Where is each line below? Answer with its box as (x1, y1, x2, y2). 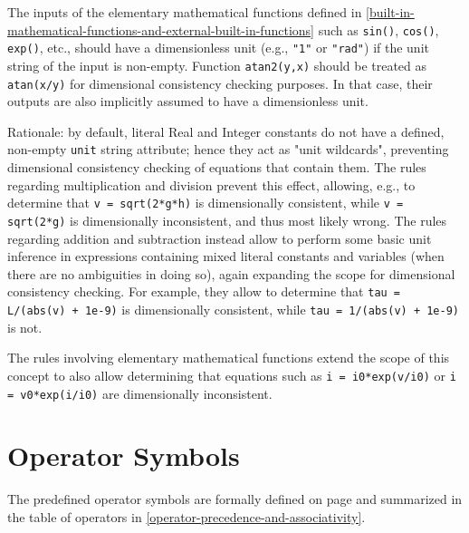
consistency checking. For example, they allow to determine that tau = (7, 282, 401, 301)
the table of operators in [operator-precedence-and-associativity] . (7, 507, 366, 526)
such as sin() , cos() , (318, 20, 439, 39)
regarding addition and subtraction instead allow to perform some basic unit (7, 228, 432, 247)
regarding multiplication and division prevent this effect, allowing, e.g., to (7, 175, 416, 194)
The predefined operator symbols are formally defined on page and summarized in (7, 489, 463, 509)
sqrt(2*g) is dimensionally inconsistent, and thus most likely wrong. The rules (7, 210, 447, 229)
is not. (7, 317, 43, 336)
